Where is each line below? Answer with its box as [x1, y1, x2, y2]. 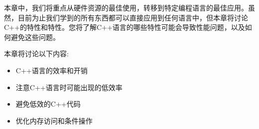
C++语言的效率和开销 [15, 65, 88, 75]
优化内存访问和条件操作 [15, 115, 93, 126]
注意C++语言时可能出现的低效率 [15, 82, 123, 92]
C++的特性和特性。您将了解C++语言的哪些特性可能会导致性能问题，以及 [4, 22, 245, 32]
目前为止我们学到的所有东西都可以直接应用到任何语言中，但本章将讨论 [17, 12, 248, 22]
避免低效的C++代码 [15, 99, 81, 109]
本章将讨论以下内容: [4, 48, 69, 59]
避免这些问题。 [10, 31, 60, 42]
